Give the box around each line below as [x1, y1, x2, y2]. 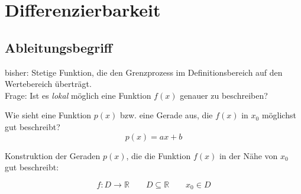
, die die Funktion [126, 149, 191, 161]
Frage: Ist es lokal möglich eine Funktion [5, 89, 151, 101]
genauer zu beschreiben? [180, 89, 268, 101]
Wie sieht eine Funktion [5, 109, 92, 121]
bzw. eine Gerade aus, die [119, 109, 213, 121]
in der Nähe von [219, 149, 278, 161]
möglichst [261, 109, 296, 121]
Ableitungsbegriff [5, 38, 112, 56]
